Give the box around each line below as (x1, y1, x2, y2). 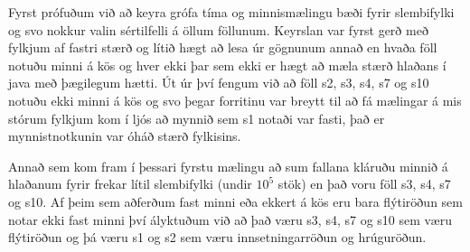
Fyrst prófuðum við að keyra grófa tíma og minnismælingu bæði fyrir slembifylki (8, 3, 455, 21)
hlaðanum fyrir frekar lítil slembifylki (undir (8, 174, 252, 193)
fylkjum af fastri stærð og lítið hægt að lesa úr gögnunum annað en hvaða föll (8, 38, 437, 57)
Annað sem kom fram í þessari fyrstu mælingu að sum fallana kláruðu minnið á (8, 156, 448, 175)
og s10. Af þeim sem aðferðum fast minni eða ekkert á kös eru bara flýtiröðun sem (8, 191, 463, 210)
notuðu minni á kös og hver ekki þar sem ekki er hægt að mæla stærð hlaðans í (8, 55, 446, 74)
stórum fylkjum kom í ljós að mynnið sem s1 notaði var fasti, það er (8, 108, 385, 127)
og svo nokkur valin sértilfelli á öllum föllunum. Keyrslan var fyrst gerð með (8, 20, 428, 39)
